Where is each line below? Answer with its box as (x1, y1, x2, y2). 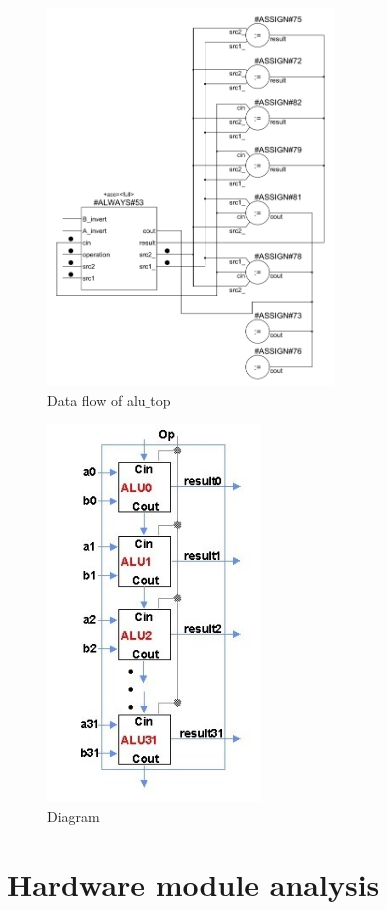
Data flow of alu (47, 389, 146, 410)
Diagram (47, 805, 100, 826)
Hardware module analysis (7, 864, 380, 905)
